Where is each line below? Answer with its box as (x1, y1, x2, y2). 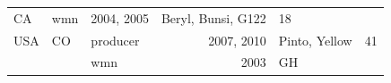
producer (91, 30, 140, 49)
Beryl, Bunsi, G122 (161, 8, 266, 27)
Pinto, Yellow (278, 30, 352, 49)
